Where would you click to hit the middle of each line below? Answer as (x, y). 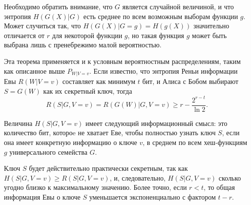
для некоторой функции (87, 35)
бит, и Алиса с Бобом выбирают (190, 81)
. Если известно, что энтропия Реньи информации (163, 71)
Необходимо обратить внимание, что (58, 6)
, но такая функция (156, 35)
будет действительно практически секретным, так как (108, 168)
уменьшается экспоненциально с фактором (152, 196)
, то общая (219, 187)
